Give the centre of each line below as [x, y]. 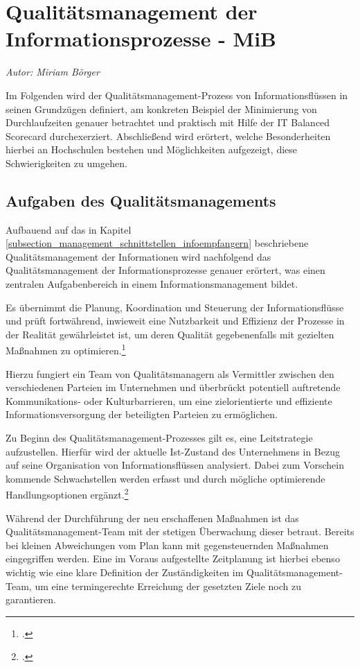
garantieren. [31, 599]
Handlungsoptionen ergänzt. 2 [67, 494]
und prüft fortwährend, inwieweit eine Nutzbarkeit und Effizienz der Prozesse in [175, 321]
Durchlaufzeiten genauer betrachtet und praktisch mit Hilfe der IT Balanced [168, 122]
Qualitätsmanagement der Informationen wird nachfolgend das [138, 256]
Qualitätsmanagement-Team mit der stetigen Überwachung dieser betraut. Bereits [180, 531]
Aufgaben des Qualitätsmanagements [141, 200]
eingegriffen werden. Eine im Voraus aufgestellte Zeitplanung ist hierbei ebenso [173, 558]
